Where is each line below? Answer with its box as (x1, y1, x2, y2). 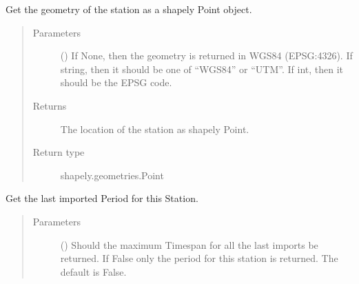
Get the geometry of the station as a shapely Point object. (6, 2, 252, 16)
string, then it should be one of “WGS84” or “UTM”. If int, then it (60, 61, 344, 76)
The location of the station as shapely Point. (60, 121, 249, 136)
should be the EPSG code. (60, 75, 172, 90)
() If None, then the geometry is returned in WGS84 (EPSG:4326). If (60, 48, 353, 63)
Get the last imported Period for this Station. (6, 191, 198, 205)
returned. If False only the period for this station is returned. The (60, 251, 338, 265)
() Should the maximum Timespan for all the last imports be (60, 237, 318, 252)
